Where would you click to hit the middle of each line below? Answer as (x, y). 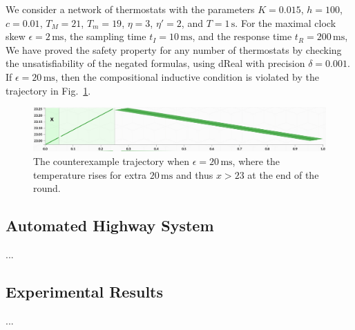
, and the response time (242, 36)
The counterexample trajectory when (112, 161)
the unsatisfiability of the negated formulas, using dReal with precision (155, 63)
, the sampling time (105, 36)
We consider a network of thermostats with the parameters (130, 9)
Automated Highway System (110, 225)
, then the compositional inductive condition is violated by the (187, 76)
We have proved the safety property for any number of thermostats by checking (174, 49)
